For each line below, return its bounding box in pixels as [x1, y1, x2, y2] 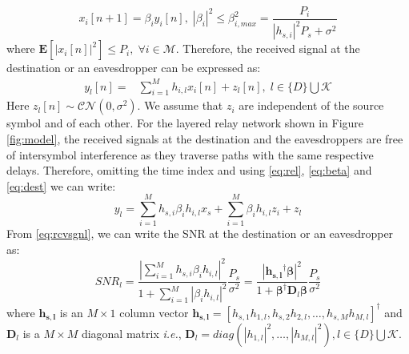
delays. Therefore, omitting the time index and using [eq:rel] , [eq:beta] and [6, 162, 372, 179]
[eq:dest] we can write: [6, 177, 116, 194]
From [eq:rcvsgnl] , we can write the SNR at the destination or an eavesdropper [6, 225, 394, 242]
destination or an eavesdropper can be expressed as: [6, 59, 261, 76]
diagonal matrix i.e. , [81, 324, 182, 341]
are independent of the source [239, 97, 384, 114]
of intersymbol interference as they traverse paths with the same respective [6, 146, 374, 163]
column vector [119, 304, 189, 320]
